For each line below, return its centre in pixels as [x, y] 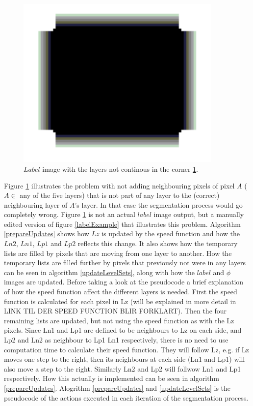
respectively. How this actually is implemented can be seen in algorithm [112, 378]
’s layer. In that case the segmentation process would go [159, 204]
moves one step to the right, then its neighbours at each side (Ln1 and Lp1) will [125, 359]
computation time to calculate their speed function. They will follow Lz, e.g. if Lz [126, 349]
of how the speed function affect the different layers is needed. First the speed [121, 292]
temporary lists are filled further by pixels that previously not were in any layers [125, 263]
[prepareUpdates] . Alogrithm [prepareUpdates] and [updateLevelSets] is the [117, 388]
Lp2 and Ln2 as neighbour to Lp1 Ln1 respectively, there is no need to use [116, 340]
